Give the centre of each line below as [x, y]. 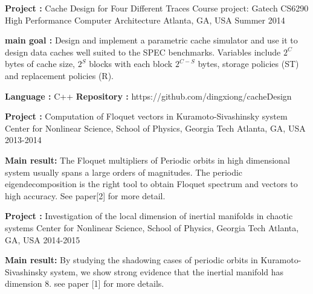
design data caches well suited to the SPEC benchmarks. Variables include [143, 52]
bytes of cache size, [40, 64]
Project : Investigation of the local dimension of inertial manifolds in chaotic [149, 216]
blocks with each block [131, 64]
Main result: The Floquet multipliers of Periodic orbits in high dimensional [147, 160]
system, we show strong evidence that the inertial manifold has [167, 271]
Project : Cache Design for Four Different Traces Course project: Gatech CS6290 [157, 8]
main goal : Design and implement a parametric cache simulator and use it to [151, 40]
